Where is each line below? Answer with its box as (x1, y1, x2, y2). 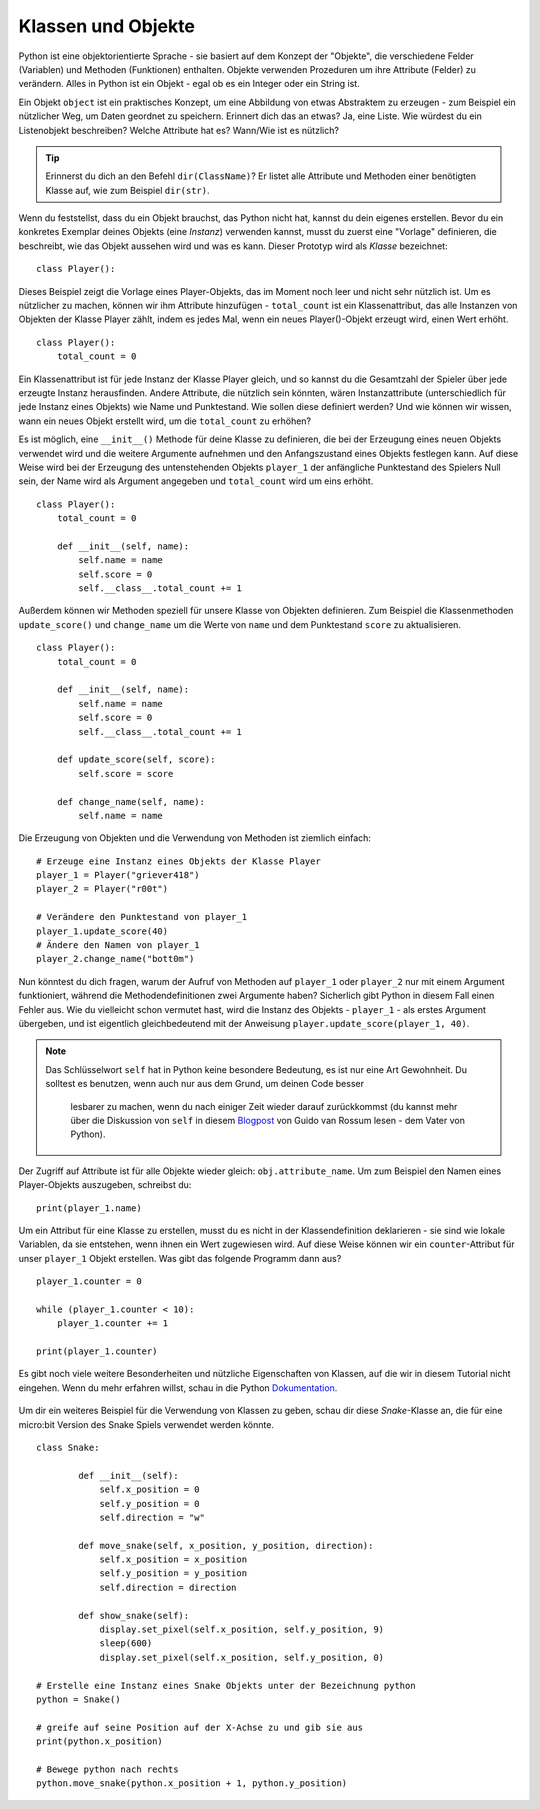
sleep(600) (99, 1638, 153, 1649)
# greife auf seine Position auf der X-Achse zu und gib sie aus (36, 1721, 364, 1733)
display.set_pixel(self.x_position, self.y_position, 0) (99, 1651, 385, 1663)
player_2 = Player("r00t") (36, 883, 169, 895)
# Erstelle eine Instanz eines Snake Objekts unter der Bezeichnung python (36, 1680, 416, 1691)
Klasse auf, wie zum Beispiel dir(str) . (45, 184, 210, 196)
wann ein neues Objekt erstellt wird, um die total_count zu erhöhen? (18, 415, 312, 427)
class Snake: (36, 1441, 100, 1453)
